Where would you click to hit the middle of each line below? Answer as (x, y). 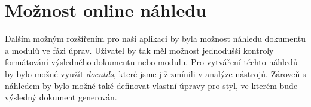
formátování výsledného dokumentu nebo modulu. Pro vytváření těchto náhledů (151, 62)
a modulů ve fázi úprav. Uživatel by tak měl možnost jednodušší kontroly (139, 50)
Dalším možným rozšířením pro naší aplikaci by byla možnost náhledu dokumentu (155, 39)
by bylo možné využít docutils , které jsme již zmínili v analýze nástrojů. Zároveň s (155, 73)
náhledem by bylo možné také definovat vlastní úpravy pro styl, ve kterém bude (151, 85)
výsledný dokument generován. (61, 97)
